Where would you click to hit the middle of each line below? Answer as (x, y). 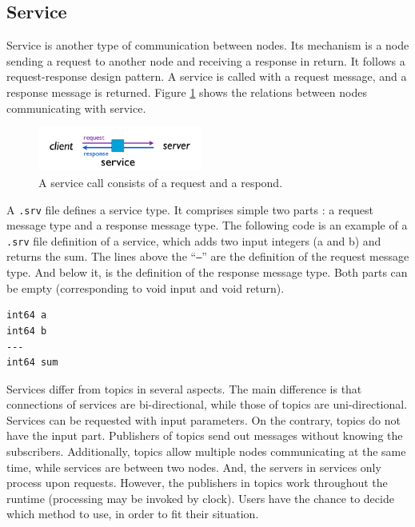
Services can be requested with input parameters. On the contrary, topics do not (204, 419)
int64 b (27, 331)
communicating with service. (76, 108)
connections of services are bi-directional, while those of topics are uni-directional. (207, 404)
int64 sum (32, 363)
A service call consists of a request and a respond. (161, 182)
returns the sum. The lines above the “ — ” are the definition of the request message (208, 256)
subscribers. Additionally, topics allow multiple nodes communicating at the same (206, 451)
